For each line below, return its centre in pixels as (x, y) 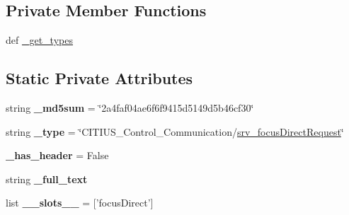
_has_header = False (57, 155)
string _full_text (47, 179)
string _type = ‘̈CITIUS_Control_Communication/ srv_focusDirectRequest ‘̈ (175, 131)
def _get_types (39, 40)
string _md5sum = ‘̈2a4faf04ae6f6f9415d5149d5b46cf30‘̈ (130, 107)
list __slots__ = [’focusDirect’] (80, 203)
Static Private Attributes (99, 78)
